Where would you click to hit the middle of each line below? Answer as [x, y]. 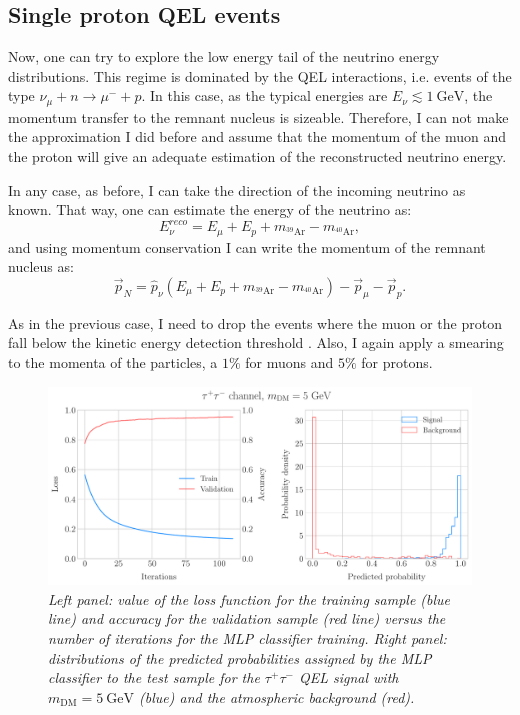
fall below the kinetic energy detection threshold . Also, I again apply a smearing [256, 342]
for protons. [397, 361]
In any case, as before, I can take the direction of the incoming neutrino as [237, 189]
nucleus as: [41, 266]
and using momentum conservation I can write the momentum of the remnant [247, 246]
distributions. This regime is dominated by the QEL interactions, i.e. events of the [260, 75]
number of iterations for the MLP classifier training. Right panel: [247, 638]
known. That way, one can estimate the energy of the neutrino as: [210, 209]
